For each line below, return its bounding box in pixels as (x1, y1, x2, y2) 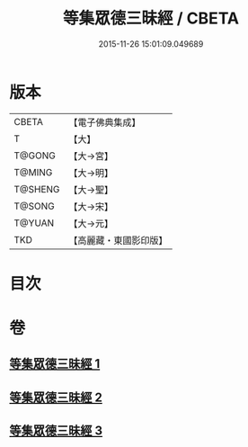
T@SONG (13, 200, 56, 212)
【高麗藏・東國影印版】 (68, 234, 168, 246)
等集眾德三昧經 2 (9, 389, 103, 405)
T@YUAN (13, 217, 55, 229)
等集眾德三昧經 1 (9, 356, 101, 371)
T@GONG (13, 149, 56, 162)
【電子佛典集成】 (68, 116, 141, 129)
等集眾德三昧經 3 (9, 424, 103, 439)
